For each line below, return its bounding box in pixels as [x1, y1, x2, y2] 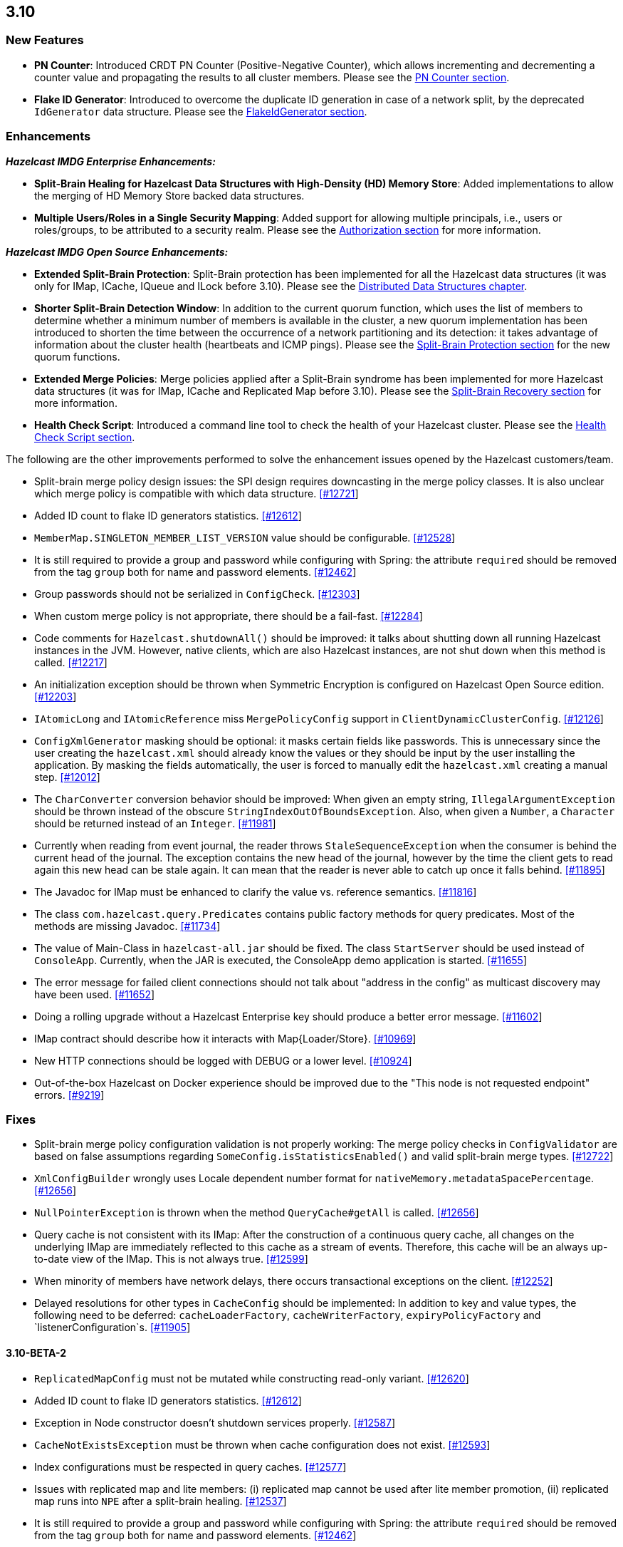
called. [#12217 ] [34, 656, 108, 668]
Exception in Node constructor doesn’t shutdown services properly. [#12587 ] [34, 1416, 396, 1429]
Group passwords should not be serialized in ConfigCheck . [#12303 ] [34, 587, 360, 600]
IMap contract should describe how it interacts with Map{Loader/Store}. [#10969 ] [34, 1032, 417, 1045]
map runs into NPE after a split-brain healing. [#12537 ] [34, 1494, 287, 1507]
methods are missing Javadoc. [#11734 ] [34, 919, 221, 932]
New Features [6, 33, 84, 48]
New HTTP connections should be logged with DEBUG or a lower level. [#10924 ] [34, 1054, 412, 1067]
